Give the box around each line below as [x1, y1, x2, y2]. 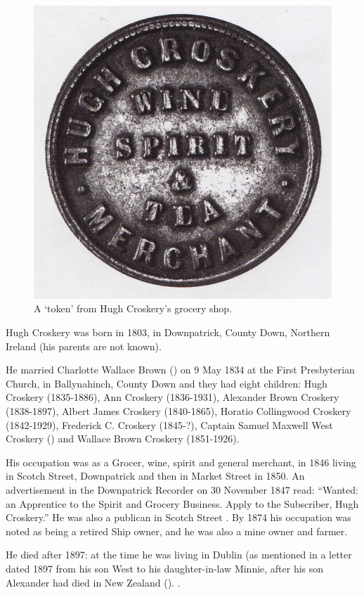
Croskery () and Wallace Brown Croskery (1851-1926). [6, 431, 240, 446]
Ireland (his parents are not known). [6, 338, 162, 353]
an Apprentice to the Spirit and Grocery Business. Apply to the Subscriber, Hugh [6, 496, 359, 511]
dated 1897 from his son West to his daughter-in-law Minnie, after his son [6, 561, 324, 575]
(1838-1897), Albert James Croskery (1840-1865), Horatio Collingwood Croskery [6, 404, 351, 418]
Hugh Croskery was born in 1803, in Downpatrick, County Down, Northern [6, 325, 330, 340]
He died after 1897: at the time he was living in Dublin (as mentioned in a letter [6, 547, 352, 562]
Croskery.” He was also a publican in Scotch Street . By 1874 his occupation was [6, 510, 351, 525]
